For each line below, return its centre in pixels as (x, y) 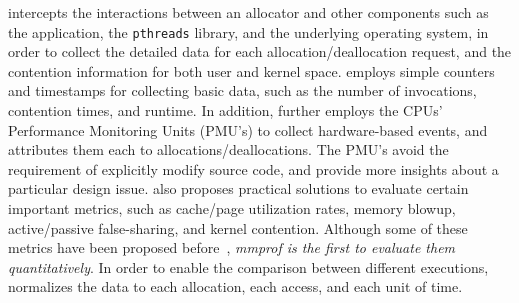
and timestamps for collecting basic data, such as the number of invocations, (242, 90)
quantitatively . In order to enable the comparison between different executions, (248, 266)
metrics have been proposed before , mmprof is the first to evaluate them (232, 247)
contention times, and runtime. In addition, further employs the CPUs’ (225, 110)
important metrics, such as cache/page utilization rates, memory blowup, (232, 208)
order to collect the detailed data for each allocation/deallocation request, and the (260, 51)
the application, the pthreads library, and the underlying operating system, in (248, 31)
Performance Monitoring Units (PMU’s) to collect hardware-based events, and (248, 129)
